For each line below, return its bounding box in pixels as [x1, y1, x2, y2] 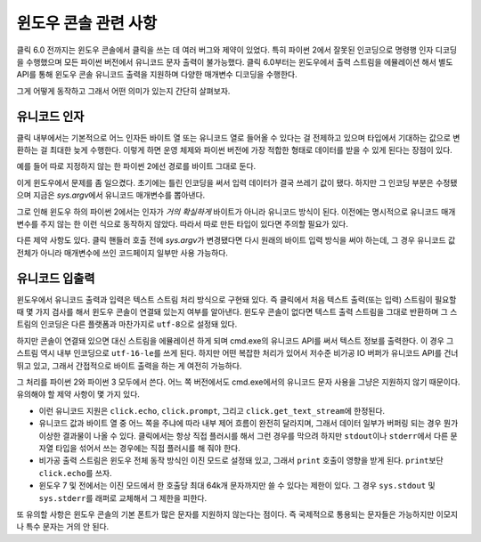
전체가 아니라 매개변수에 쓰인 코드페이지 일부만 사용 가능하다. [16, 247, 229, 258]
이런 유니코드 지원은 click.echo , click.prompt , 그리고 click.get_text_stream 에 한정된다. [38, 405, 386, 416]
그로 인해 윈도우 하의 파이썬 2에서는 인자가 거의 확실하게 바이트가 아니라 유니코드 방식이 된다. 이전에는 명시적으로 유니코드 [16, 206, 440, 217]
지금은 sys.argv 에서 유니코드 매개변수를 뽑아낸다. [32, 190, 206, 200]
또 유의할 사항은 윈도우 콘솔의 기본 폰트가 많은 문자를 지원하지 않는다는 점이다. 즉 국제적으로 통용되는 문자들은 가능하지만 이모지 [16, 508, 459, 520]
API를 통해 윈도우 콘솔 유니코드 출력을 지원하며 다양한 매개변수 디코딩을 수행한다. [16, 69, 298, 80]
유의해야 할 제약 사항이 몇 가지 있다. [16, 389, 140, 400]
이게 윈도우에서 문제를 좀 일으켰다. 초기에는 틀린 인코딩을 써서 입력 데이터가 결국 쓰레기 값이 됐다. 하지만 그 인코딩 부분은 [16, 177, 434, 188]
